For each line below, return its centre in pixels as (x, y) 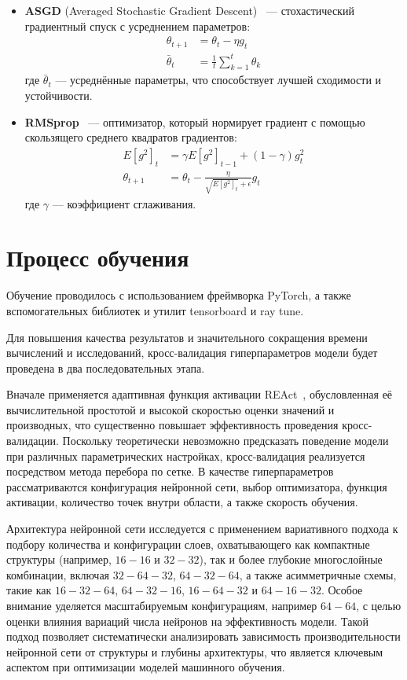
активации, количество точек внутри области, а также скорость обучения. (182, 502)
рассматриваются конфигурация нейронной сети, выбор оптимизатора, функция (197, 486)
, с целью (379, 605)
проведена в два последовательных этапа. (106, 368)
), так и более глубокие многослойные (291, 559)
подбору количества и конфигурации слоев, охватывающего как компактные (188, 544)
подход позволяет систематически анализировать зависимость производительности (203, 636)
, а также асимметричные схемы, (318, 574)
